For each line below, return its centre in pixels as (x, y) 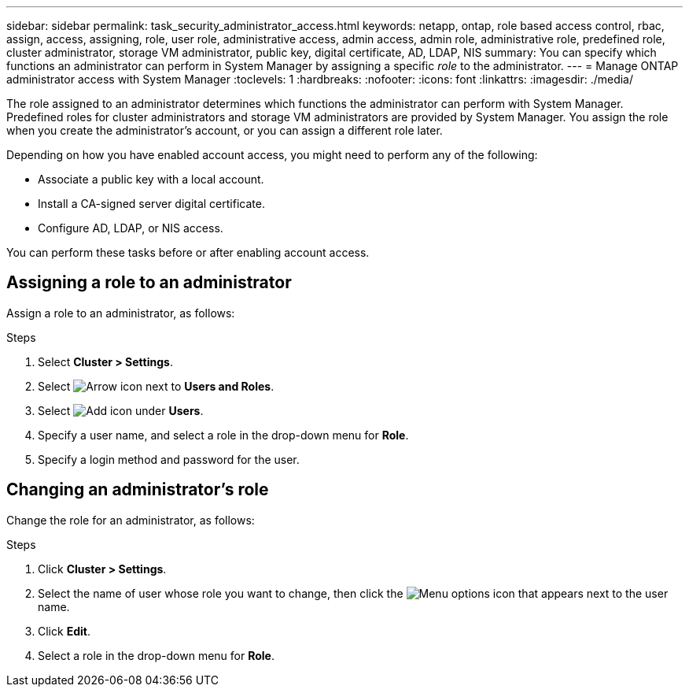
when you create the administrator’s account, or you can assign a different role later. (225, 130)
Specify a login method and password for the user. (169, 459)
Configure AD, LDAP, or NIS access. (131, 228)
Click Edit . (64, 631)
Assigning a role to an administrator (149, 283)
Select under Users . (121, 410)
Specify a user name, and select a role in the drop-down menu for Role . (223, 435)
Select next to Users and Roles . (156, 386)
